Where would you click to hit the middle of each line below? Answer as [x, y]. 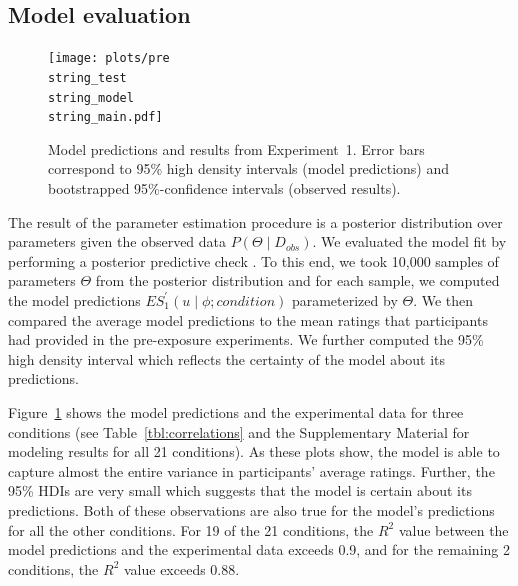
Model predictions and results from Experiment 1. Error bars [236, 148]
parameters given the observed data [117, 241]
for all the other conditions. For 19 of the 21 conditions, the [191, 529]
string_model [91, 97]
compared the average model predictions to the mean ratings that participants [248, 319]
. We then [443, 299]
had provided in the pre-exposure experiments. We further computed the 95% [246, 339]
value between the [453, 529]
